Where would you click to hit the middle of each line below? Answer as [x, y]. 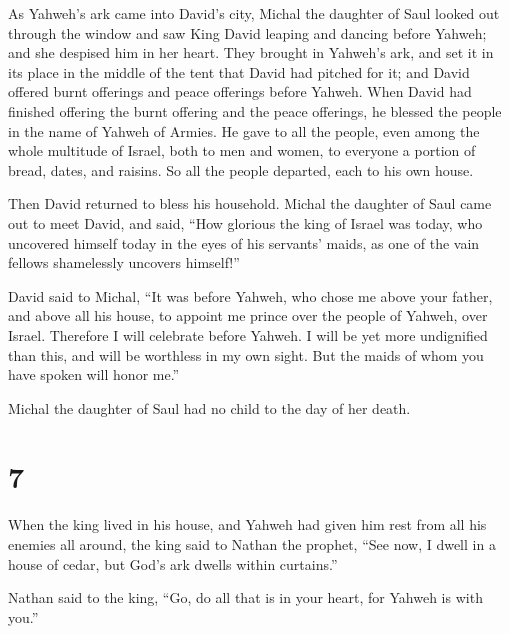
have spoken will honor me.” [94, 374]
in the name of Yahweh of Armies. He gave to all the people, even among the [244, 130]
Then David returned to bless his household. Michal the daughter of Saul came [250, 203]
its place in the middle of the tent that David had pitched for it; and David [239, 71]
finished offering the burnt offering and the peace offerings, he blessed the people [255, 110]
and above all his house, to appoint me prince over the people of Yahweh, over [248, 315]
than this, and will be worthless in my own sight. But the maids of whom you [246, 354]
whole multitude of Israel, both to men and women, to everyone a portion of [242, 150]
